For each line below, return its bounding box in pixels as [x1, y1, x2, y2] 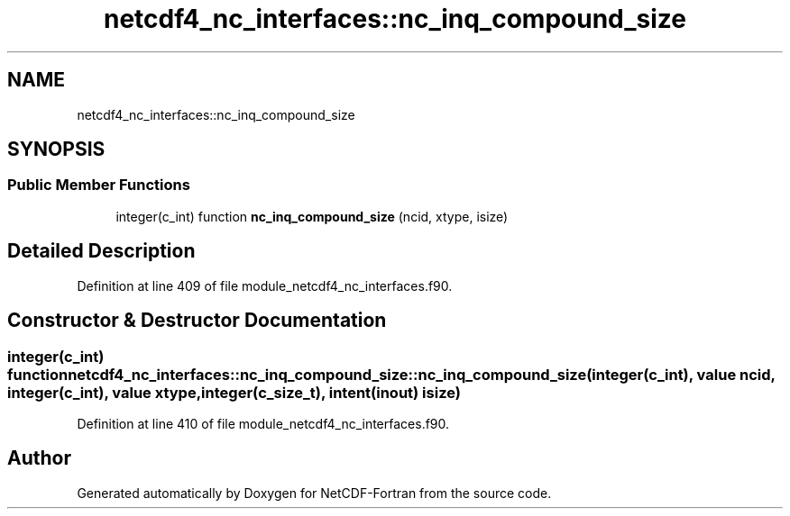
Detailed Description [7, 240, 196, 263]
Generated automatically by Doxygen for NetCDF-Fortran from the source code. [77, 484, 552, 501]
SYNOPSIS [7, 138, 106, 161]
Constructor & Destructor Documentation [7, 309, 387, 332]
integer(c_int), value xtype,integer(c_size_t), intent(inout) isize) [7, 383, 461, 402]
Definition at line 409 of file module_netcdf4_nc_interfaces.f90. [77, 277, 453, 294]
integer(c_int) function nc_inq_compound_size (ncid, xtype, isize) [115, 208, 509, 224]
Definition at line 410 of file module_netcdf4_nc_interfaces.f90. [77, 415, 450, 431]
